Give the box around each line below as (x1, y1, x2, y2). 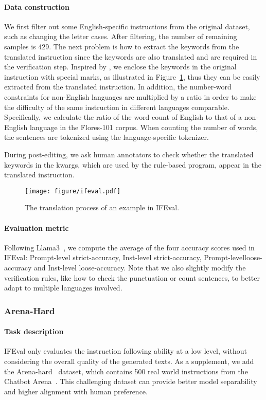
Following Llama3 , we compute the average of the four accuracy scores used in (4, 242, 255, 252)
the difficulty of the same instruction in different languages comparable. (4, 101, 229, 112)
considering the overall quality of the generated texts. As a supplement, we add (4, 355, 254, 366)
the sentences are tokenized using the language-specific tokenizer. (4, 132, 209, 142)
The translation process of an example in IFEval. (25, 202, 180, 213)
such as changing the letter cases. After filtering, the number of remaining (4, 31, 237, 42)
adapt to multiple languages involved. (4, 282, 122, 293)
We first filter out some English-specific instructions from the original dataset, (4, 21, 250, 31)
